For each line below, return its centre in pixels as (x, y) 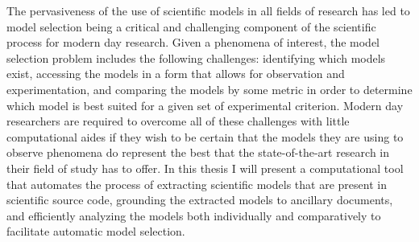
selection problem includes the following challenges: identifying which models (196, 57)
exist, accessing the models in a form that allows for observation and (176, 74)
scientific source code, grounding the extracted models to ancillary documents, (200, 200)
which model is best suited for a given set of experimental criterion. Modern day (205, 105)
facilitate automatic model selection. (96, 231)
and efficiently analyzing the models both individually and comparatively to (194, 215)
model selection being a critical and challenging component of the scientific (191, 26)
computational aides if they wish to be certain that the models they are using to (205, 136)
